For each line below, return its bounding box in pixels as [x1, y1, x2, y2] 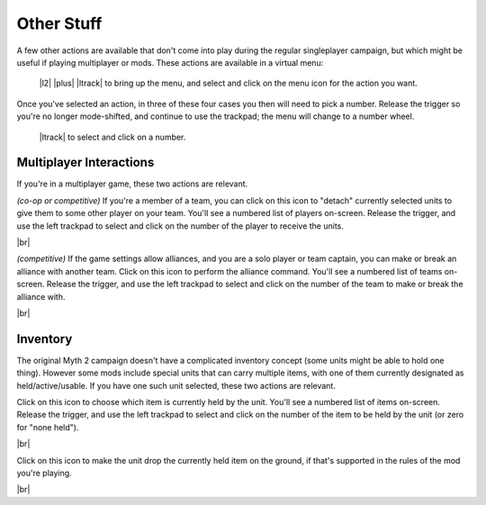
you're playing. [16, 467, 72, 478]
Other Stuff [16, 14, 103, 33]
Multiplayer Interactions [16, 155, 155, 170]
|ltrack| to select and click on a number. [39, 131, 186, 142]
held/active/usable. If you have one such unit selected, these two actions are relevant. [16, 380, 337, 391]
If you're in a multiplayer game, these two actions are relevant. [16, 178, 248, 189]
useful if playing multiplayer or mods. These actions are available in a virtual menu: [16, 57, 324, 68]
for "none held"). [16, 421, 79, 432]
